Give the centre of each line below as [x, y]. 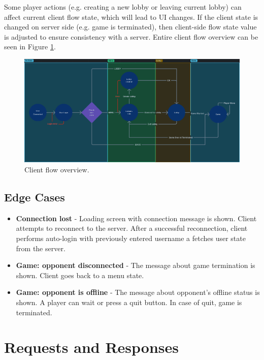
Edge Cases [35, 197]
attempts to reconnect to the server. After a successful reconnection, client [132, 228]
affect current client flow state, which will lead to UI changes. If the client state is [131, 17]
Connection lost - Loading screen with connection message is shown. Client [136, 218]
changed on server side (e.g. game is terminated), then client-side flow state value [130, 27]
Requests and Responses [91, 347]
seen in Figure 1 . [30, 47]
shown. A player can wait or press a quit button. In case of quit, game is [129, 302]
